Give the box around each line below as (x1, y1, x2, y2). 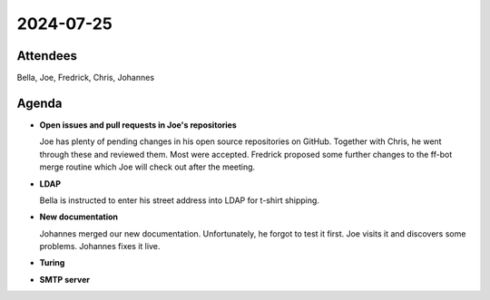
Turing (39, 257, 65, 268)
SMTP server (39, 274, 91, 285)
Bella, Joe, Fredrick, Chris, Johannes (16, 73, 154, 83)
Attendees (16, 48, 77, 63)
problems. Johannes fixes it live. (39, 241, 161, 252)
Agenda (16, 95, 63, 111)
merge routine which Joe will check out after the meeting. (39, 161, 256, 172)
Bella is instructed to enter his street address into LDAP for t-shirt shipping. (39, 195, 319, 206)
